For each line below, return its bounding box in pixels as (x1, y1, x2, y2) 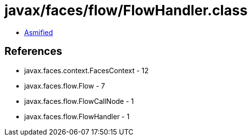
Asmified (24, 28, 53, 37)
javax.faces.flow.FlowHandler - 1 (24, 112, 130, 121)
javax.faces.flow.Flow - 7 (24, 81, 105, 90)
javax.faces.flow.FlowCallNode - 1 (24, 96, 134, 105)
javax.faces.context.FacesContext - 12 (24, 66, 149, 75)
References (4, 45, 62, 58)
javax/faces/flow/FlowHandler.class (4, 2, 248, 19)
